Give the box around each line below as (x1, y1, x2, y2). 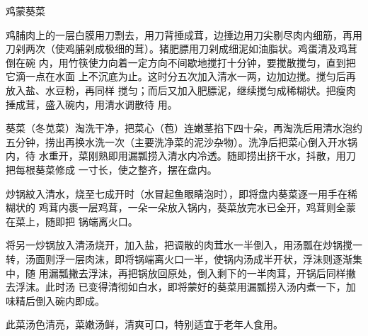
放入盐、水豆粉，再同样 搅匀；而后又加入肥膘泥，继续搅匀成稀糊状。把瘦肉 (6, 82, 356, 97)
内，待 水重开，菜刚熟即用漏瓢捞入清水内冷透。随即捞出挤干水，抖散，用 (6, 148, 346, 163)
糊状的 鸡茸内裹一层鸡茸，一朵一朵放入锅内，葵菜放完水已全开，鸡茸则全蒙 (6, 200, 356, 215)
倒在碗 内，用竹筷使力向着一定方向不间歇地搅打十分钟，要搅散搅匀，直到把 (6, 55, 356, 69)
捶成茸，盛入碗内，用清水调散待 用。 (6, 96, 178, 111)
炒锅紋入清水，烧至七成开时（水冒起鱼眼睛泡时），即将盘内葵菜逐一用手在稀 (6, 186, 357, 201)
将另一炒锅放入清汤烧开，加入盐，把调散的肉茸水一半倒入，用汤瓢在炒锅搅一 (6, 237, 362, 252)
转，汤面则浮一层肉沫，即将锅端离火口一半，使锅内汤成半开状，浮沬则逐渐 (6, 251, 352, 266)
